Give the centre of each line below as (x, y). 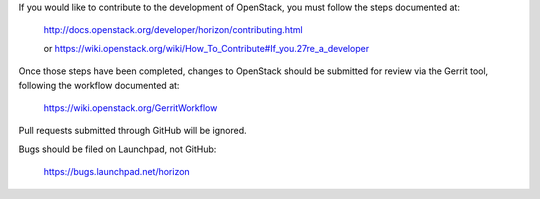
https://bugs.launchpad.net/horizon (116, 172)
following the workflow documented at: (99, 85)
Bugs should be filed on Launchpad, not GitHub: (117, 149)
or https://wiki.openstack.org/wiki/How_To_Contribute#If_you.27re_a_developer (206, 48)
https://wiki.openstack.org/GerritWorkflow (130, 107)
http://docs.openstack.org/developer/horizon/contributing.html (173, 30)
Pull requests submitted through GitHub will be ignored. (132, 131)
